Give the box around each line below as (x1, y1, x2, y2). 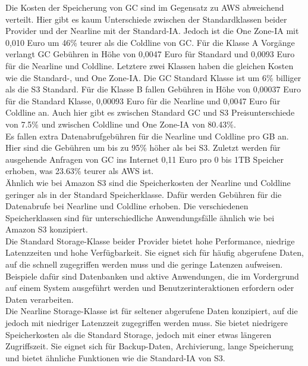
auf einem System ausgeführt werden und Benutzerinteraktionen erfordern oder (5, 281, 294, 294)
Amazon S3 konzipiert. (5, 223, 88, 235)
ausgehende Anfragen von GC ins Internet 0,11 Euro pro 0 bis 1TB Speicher (5, 153, 284, 165)
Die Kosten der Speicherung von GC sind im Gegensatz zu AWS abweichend (5, 1, 284, 13)
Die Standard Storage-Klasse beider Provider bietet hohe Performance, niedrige (5, 234, 295, 247)
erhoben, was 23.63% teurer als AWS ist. (5, 165, 154, 177)
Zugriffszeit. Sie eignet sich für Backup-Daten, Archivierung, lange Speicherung (5, 340, 294, 352)
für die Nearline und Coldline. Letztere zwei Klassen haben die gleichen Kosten (5, 59, 294, 72)
